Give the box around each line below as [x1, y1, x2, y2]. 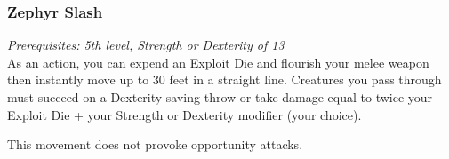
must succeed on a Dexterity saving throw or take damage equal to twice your [7, 88, 433, 106]
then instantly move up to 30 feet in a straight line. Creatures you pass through [7, 70, 442, 89]
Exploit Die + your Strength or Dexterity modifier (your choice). [7, 105, 362, 123]
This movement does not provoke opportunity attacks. [7, 135, 303, 154]
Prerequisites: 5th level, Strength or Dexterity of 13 [7, 36, 285, 54]
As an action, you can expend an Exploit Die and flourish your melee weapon [7, 52, 429, 71]
